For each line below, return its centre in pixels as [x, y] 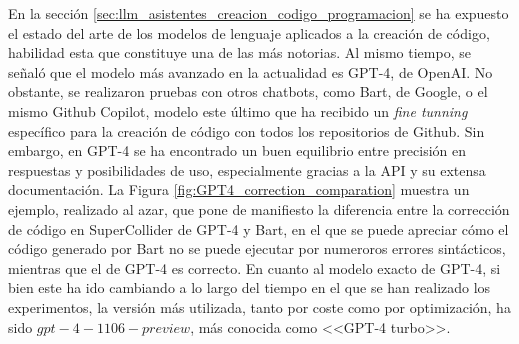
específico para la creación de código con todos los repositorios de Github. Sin [246, 130]
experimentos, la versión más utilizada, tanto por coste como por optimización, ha [259, 306]
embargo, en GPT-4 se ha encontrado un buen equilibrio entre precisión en [237, 150]
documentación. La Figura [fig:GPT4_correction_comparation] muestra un [239, 189]
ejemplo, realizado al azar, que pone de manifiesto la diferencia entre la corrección [259, 208]
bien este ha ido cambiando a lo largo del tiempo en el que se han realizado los [249, 287]
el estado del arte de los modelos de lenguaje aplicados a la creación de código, [249, 32]
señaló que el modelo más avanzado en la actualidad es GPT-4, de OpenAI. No [250, 71]
